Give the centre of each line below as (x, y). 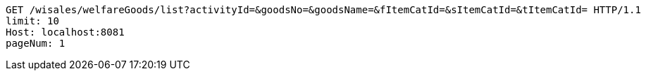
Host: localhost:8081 (65, 32)
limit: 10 (32, 21)
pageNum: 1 (36, 43)
